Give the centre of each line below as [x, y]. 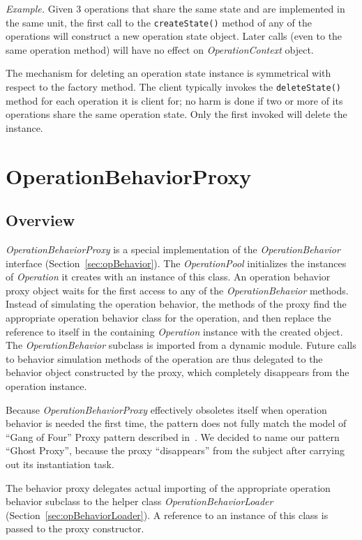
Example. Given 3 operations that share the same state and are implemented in [175, 8]
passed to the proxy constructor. [75, 528]
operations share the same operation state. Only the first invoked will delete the [176, 114]
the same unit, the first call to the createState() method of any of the [159, 22]
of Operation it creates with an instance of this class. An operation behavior [168, 277]
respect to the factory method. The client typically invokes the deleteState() [174, 87]
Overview [40, 220]
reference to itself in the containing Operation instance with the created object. [174, 331]
